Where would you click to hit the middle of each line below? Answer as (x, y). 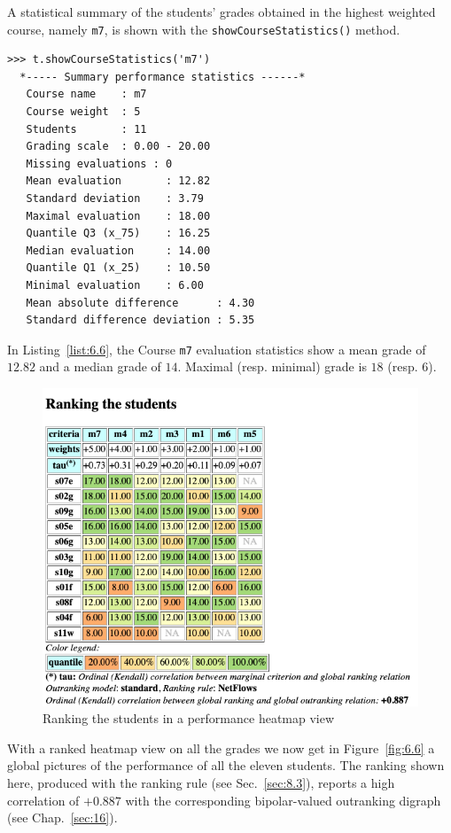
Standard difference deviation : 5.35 (140, 320)
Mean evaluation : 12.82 (118, 181)
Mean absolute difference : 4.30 (140, 303)
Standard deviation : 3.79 (115, 199)
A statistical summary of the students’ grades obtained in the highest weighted (222, 12)
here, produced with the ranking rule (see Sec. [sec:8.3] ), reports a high (201, 783)
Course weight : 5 (83, 112)
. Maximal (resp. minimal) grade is (272, 366)
